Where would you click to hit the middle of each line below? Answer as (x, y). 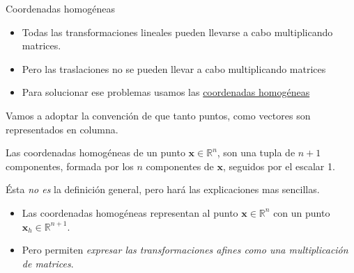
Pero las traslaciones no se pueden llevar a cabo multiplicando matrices (174, 68)
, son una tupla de (256, 152)
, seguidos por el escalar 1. (279, 166)
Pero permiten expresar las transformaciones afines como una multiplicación (185, 250)
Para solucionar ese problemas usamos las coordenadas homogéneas (166, 92)
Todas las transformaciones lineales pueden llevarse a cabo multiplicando (177, 32)
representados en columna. (62, 129)
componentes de (180, 166)
